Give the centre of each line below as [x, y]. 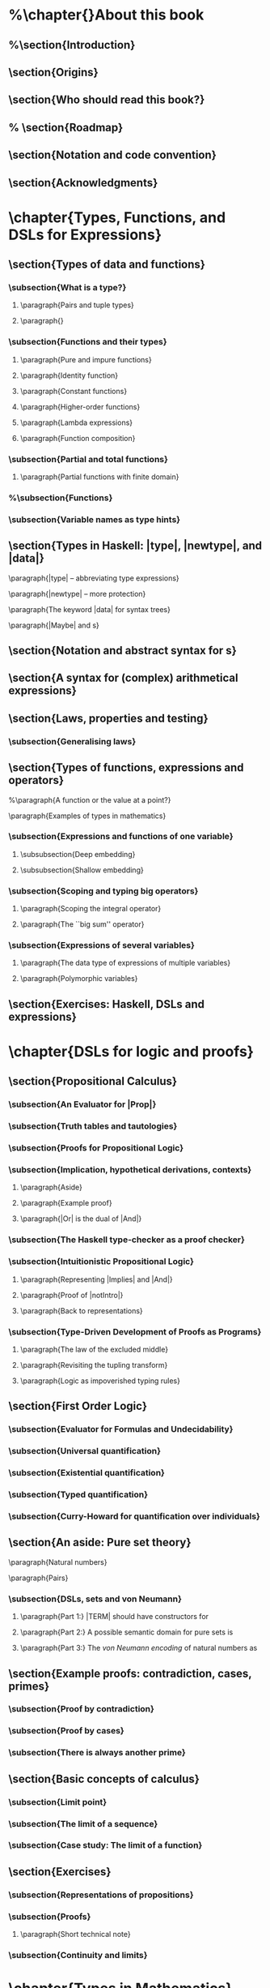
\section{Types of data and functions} [107, 265]
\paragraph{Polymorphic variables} [79, 979]
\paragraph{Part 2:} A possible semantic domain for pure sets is [127, 1632]
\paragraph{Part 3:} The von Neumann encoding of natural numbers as [139, 1648]
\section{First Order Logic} [78, 1406]
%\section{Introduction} [72, 45]
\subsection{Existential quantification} [87, 1473]
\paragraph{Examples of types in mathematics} [87, 816]
